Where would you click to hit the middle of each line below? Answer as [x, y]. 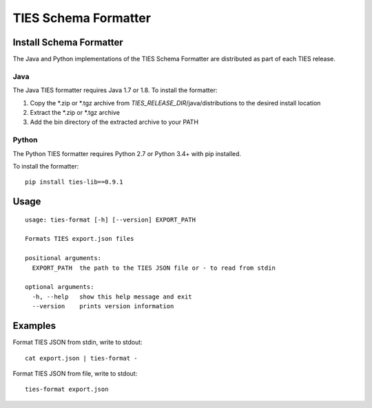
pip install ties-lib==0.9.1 [74, 182]
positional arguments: [63, 258]
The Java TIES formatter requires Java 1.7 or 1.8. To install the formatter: [115, 90]
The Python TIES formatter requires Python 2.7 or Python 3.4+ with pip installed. [127, 153]
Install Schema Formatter [68, 42]
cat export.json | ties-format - [81, 358]
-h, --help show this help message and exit [112, 297]
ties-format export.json [67, 389]
